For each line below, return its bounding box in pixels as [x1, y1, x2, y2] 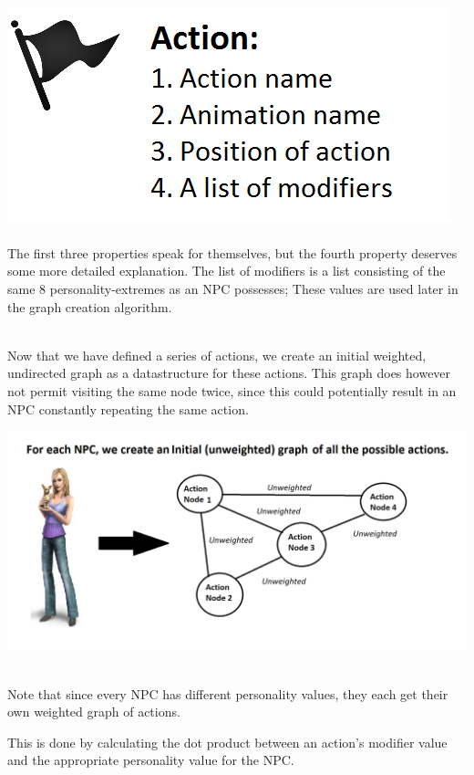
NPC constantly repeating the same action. [7, 399, 249, 418]
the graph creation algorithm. [7, 297, 172, 316]
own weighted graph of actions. [7, 702, 180, 721]
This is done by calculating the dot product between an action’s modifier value [7, 732, 448, 751]
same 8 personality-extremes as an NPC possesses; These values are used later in [7, 278, 459, 298]
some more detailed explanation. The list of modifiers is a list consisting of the [7, 261, 446, 280]
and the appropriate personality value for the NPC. [7, 750, 294, 770]
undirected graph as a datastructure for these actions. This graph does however [7, 363, 451, 382]
